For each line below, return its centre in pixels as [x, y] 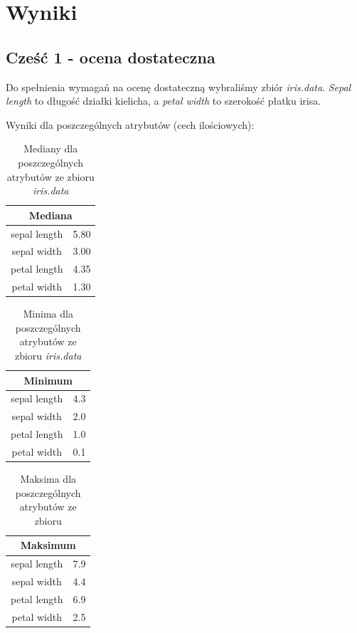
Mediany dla [51, 148]
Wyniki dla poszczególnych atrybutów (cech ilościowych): [130, 124]
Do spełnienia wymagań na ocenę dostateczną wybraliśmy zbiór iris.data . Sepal [178, 87]
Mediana [50, 215]
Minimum [48, 380]
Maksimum [48, 545]
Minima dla [48, 314]
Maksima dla [48, 479]
